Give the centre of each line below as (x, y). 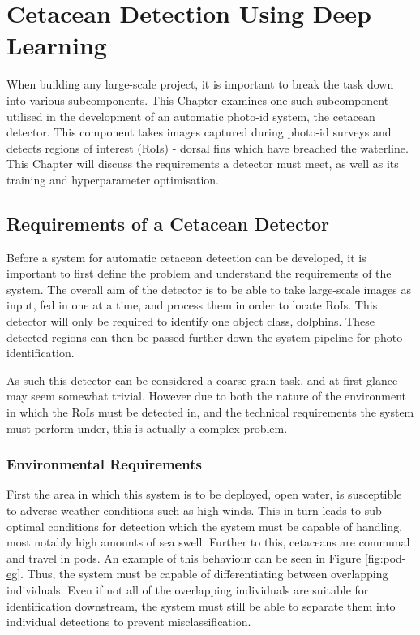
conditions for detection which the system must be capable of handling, (225, 526)
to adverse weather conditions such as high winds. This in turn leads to (184, 510)
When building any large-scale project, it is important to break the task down (200, 84)
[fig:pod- (385, 557)
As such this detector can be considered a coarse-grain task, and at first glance (202, 380)
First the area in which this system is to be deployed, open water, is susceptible (204, 494)
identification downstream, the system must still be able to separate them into (201, 605)
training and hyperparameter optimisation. (113, 179)
